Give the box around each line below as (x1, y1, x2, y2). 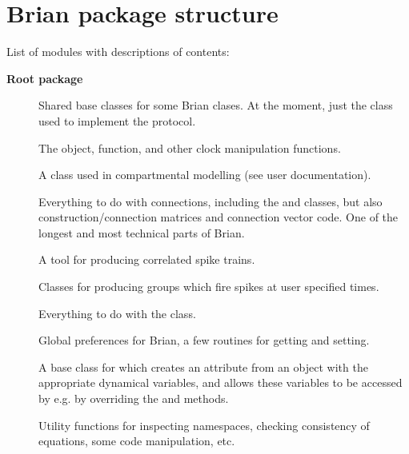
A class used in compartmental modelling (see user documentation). (38, 166, 371, 183)
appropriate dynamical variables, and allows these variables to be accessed (38, 374, 403, 391)
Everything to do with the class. (38, 305, 196, 321)
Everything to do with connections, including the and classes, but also (38, 193, 383, 209)
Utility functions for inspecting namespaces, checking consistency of (38, 416, 370, 433)
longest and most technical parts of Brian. (38, 224, 245, 241)
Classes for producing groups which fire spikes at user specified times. (38, 278, 379, 295)
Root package (6, 70, 83, 86)
